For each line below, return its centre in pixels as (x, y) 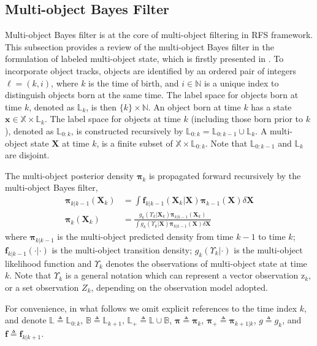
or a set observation (42, 287)
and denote (26, 320)
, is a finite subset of (135, 143)
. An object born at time (194, 106)
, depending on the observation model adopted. (179, 287)
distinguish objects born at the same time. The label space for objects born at (152, 95)
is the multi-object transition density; (122, 249)
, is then (101, 106)
